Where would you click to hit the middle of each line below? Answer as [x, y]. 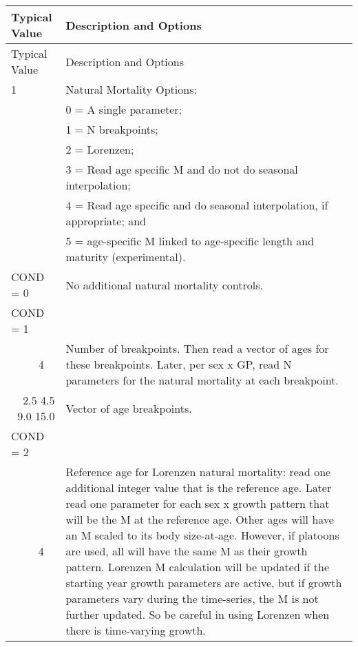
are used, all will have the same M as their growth [187, 551]
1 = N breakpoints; [112, 129]
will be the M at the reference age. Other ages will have [200, 519]
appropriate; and [106, 221]
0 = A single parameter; [124, 109]
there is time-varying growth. [136, 630]
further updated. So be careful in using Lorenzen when [198, 614]
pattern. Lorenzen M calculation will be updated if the [198, 567]
